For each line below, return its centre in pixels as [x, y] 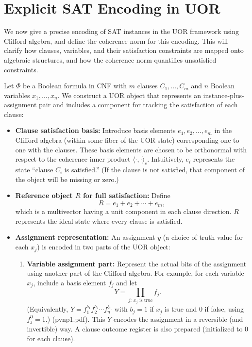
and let [127, 282]
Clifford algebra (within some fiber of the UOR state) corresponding [117, 140]
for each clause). [51, 338]
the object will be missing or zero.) [67, 179]
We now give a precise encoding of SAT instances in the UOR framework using [121, 31]
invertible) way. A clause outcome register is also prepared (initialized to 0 [138, 329]
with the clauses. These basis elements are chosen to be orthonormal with [137, 149]
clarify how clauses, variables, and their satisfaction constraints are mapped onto [124, 50]
